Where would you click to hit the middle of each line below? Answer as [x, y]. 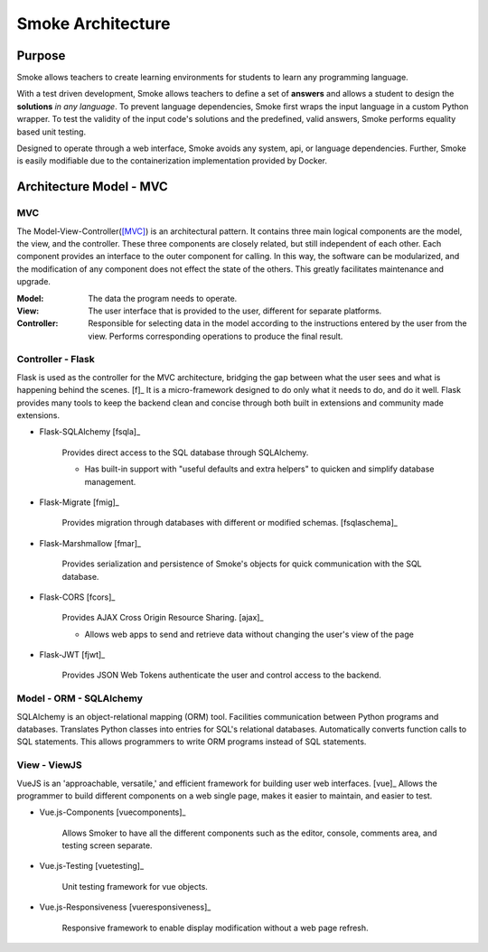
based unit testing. [51, 132]
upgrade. [34, 282]
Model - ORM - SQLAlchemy [80, 698]
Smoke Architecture [94, 23]
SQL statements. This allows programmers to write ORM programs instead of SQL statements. [192, 742]
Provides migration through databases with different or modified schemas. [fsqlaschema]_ [230, 523]
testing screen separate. [107, 845]
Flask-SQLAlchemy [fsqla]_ [90, 432]
